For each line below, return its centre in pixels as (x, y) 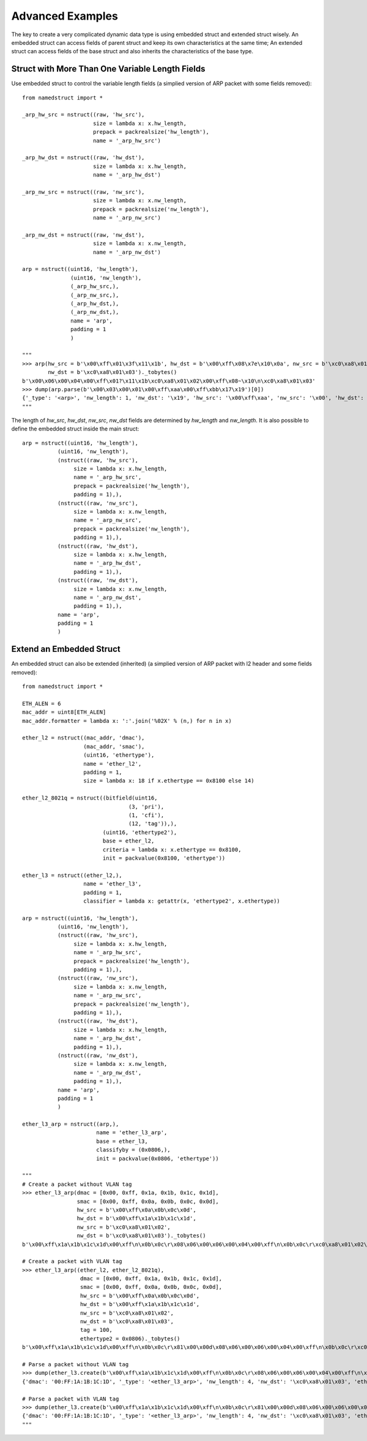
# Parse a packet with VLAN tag (71, 1399)
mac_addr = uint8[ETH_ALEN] (64, 712)
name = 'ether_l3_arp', (132, 1133)
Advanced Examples (65, 16)
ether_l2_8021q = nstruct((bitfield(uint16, (90, 798)
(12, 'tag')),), (153, 824)
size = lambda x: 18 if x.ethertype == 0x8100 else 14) (169, 781)
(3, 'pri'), (146, 807)
